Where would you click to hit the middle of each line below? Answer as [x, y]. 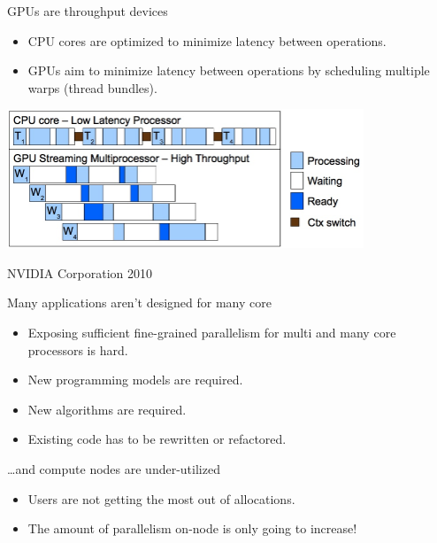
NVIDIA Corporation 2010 [80, 272]
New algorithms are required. [107, 409]
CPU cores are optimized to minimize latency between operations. [207, 40]
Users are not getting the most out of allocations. [161, 498]
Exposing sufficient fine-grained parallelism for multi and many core [212, 333]
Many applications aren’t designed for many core [139, 303]
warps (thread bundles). [92, 87]
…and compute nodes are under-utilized [114, 469]
